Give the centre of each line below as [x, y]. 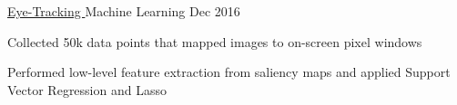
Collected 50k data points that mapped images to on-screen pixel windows [215, 41]
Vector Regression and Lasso [87, 89]
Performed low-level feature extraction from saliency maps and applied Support [229, 72]
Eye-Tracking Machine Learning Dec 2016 [124, 11]
